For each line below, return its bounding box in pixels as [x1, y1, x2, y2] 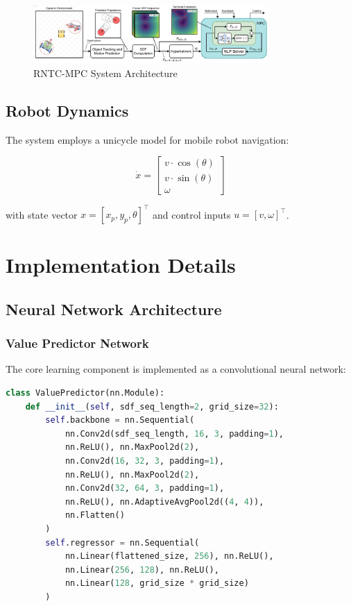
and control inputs [152, 207, 231, 221]
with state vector [6, 207, 78, 221]
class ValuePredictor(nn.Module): [6, 388, 165, 398]
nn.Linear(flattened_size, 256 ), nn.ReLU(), [65, 551, 274, 562]
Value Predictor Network [6, 335, 149, 352]
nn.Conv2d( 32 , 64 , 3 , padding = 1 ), [65, 483, 225, 494]
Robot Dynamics [6, 100, 129, 121]
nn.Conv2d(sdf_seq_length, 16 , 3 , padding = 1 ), [65, 428, 284, 439]
